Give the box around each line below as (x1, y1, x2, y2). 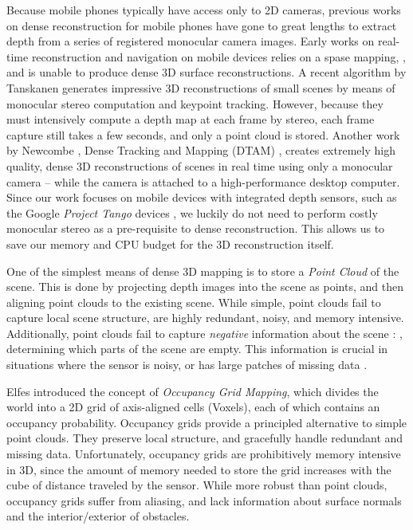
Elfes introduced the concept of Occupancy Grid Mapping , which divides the (6, 383, 379, 399)
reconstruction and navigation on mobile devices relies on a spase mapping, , (31, 48, 407, 65)
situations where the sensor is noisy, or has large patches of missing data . (6, 356, 368, 373)
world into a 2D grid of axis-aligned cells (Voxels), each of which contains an (6, 398, 380, 415)
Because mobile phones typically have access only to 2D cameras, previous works (6, 2, 401, 18)
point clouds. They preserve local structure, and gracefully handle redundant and (6, 430, 403, 446)
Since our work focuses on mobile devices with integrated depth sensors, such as (6, 189, 397, 206)
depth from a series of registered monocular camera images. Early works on (6, 33, 375, 49)
